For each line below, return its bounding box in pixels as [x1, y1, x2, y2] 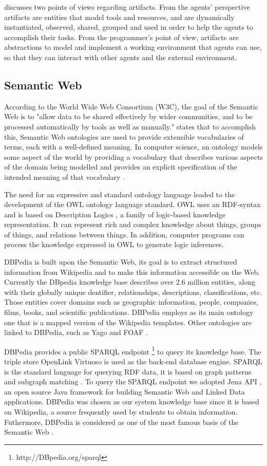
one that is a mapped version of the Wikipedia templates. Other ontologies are [4, 316, 252, 327]
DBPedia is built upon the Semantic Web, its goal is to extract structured [4, 256, 237, 267]
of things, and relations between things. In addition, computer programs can [4, 229, 244, 239]
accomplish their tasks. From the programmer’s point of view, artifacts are [4, 31, 239, 42]
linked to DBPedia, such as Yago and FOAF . [4, 327, 148, 338]
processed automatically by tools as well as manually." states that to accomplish [4, 121, 256, 132]
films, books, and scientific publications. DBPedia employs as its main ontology [4, 307, 254, 318]
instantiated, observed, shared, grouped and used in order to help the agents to [4, 22, 253, 32]
